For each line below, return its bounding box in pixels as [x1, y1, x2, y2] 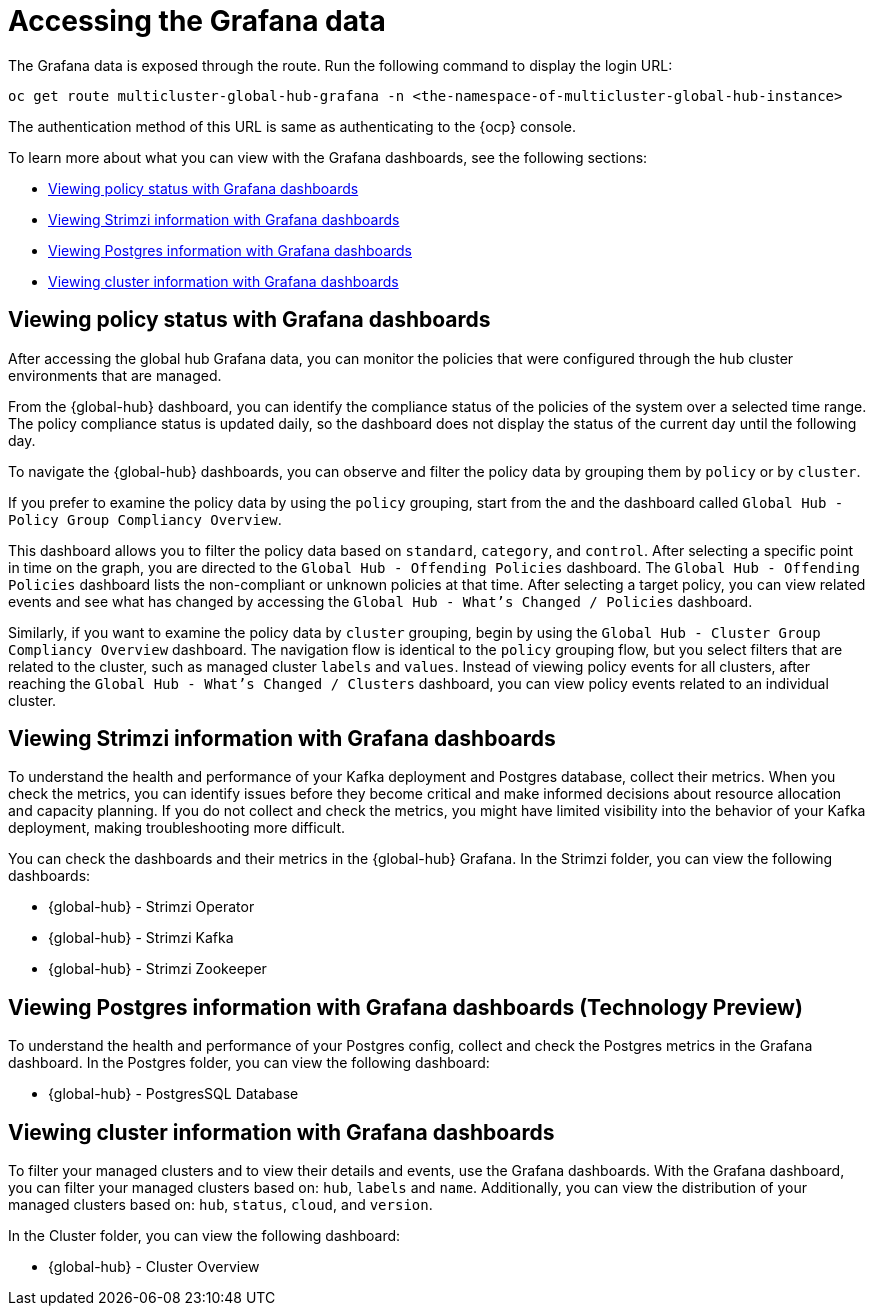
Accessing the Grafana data [8, 4, 386, 38]
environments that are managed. [8, 366, 222, 384]
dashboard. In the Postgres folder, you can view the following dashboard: [8, 1054, 490, 1072]
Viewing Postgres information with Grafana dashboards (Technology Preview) [8, 994, 803, 1020]
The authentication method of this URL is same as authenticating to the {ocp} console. [8, 117, 576, 135]
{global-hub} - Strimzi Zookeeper [48, 960, 267, 978]
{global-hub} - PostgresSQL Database [48, 1085, 299, 1103]
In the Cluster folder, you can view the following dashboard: [8, 1227, 401, 1245]
